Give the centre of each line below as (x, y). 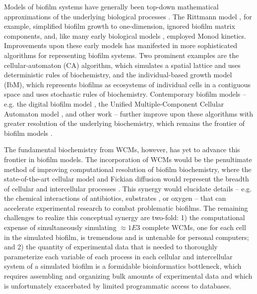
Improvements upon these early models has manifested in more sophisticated (121, 45)
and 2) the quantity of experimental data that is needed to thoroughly (111, 247)
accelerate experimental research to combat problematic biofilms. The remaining (126, 207)
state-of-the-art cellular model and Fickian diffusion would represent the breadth (127, 179)
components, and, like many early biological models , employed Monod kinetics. (125, 35)
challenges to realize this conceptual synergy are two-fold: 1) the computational (125, 217)
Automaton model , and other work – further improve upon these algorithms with (129, 113)
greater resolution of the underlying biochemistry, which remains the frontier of (125, 123)
